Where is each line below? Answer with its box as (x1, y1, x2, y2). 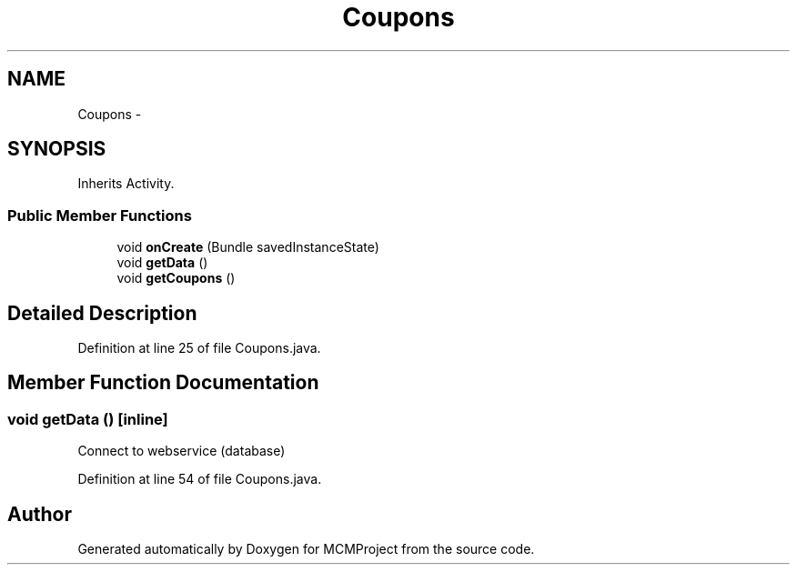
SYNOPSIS (7, 137, 106, 161)
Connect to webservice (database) (77, 443, 286, 459)
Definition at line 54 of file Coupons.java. (77, 471, 322, 487)
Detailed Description (7, 301, 197, 325)
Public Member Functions (7, 206, 192, 225)
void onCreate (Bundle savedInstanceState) (116, 239, 379, 256)
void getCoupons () (116, 270, 236, 286)
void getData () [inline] (7, 409, 168, 428)
